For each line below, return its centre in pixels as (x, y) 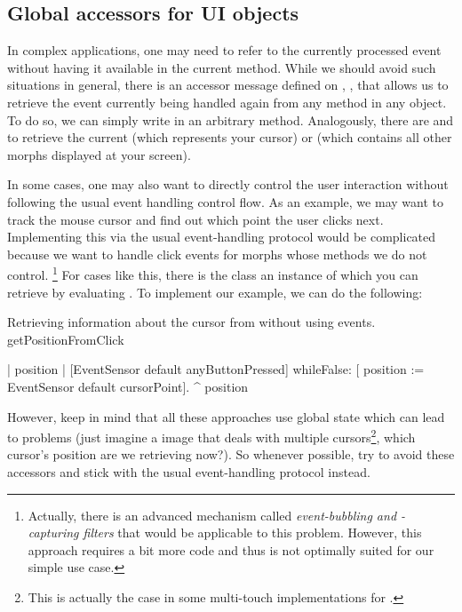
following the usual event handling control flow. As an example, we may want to (225, 201)
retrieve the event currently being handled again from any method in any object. (227, 102)
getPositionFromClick (66, 339)
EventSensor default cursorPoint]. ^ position (128, 386)
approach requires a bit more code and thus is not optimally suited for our (231, 549)
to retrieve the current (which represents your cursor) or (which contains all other (230, 137)
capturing (53, 533)
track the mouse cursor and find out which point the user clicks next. (195, 219)
